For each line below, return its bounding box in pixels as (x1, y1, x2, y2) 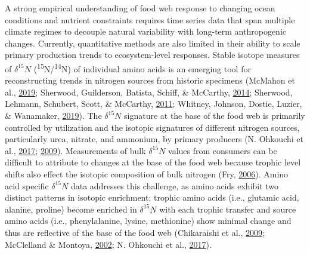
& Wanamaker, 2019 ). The (5, 109, 102, 121)
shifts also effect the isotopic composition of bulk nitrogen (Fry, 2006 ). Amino (5, 167, 289, 180)
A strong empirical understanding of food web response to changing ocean (5, 2, 275, 14)
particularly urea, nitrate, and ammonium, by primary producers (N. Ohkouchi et (5, 133, 303, 145)
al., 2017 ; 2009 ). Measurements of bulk (5, 144, 146, 156)
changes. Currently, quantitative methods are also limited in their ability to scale (5, 36, 300, 49)
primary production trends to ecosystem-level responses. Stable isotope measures (5, 48, 300, 61)
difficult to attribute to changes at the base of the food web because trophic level (5, 156, 301, 168)
